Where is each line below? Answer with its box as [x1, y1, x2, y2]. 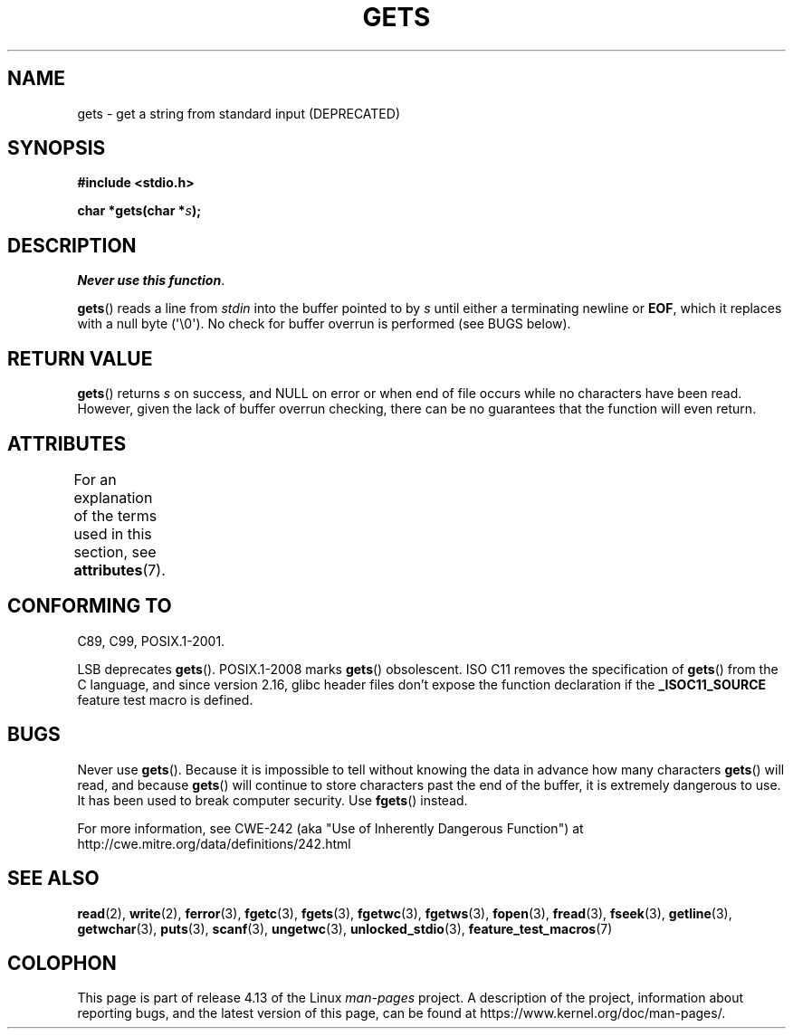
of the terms [73, 506, 158, 525]
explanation [73, 488, 153, 507]
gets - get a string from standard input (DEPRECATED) [77, 105, 400, 121]
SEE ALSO [7, 867, 100, 890]
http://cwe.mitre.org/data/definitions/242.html [77, 835, 351, 851]
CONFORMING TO [7, 594, 172, 618]
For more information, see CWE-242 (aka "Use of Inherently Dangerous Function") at [77, 820, 584, 836]
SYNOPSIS [7, 137, 106, 160]
